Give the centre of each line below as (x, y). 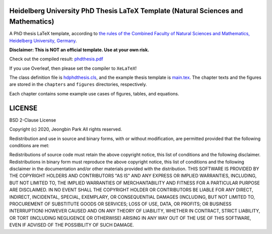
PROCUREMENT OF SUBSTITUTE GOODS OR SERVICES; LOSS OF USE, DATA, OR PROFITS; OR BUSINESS (120, 204)
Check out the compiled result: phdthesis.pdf (56, 59)
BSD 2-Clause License (33, 120)
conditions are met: (29, 145)
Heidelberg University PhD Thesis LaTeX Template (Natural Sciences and (126, 11)
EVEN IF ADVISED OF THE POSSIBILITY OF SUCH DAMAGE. (72, 225)
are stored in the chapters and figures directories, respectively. (78, 84)
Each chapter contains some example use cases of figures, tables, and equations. (94, 93)
